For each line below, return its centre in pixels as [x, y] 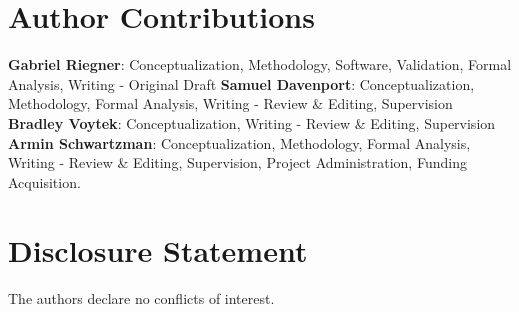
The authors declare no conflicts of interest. [141, 298]
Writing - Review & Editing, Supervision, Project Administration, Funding [237, 162]
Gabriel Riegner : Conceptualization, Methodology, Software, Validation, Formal [260, 64]
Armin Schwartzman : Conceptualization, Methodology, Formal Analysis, [239, 142]
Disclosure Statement [158, 250]
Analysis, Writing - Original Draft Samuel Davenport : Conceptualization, [241, 83]
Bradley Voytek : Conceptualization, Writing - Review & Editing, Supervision [252, 122]
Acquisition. [44, 181]
